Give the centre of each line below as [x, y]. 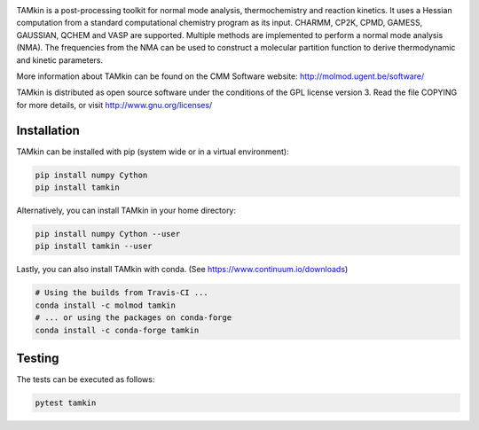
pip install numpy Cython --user [108, 234]
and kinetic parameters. [60, 60]
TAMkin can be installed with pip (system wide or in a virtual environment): [153, 152]
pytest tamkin [66, 403]
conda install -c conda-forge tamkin [117, 330]
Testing [38, 358]
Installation [48, 130]
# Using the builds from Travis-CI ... [122, 293]
